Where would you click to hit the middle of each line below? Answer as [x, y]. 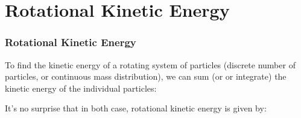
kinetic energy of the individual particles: [81, 88]
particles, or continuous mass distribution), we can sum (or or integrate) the [146, 76]
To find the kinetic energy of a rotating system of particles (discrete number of [150, 64]
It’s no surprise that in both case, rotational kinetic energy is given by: [136, 108]
